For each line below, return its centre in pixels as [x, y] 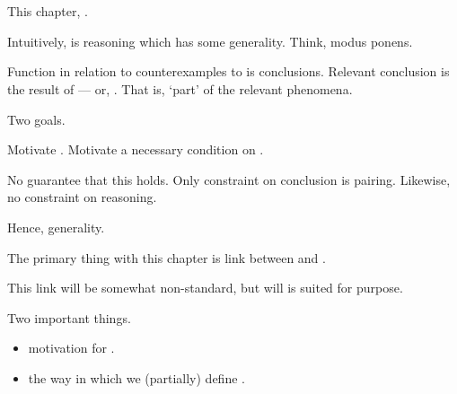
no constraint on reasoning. [82, 197]
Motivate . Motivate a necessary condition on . [136, 149]
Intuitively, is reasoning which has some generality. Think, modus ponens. [210, 41]
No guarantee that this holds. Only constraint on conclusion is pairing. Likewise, [229, 179]
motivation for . [71, 348]
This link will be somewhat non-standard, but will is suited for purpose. [205, 288]
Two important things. [69, 317]
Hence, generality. [56, 227]
